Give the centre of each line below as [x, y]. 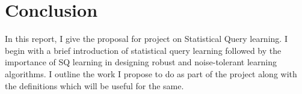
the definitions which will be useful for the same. [94, 85]
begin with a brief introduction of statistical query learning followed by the [143, 50]
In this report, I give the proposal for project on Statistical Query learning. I [146, 39]
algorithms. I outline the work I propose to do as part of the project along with [151, 73]
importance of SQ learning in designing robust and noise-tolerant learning [141, 62]
